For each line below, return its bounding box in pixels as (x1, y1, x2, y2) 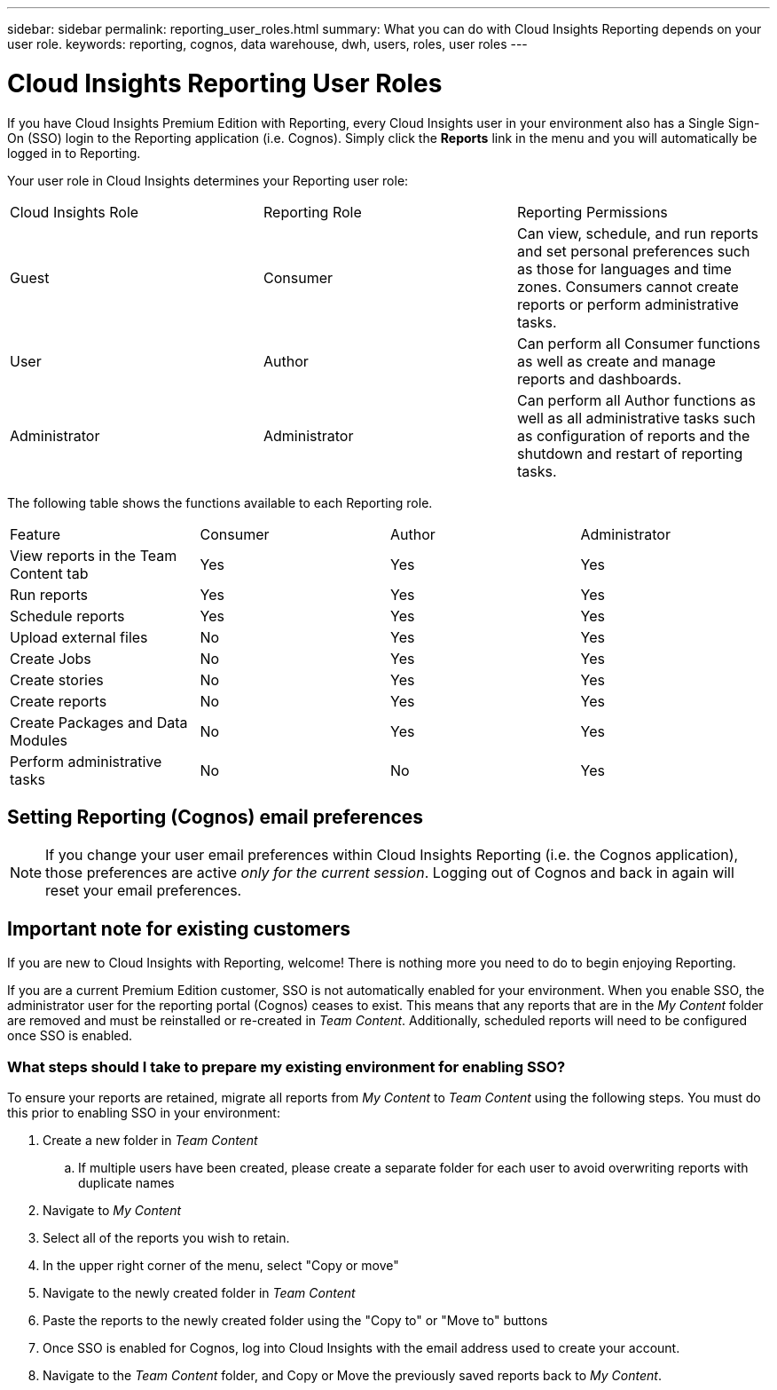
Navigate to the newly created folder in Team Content (43, 1284, 356, 1300)
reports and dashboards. (516, 369, 682, 388)
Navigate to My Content (43, 1202, 182, 1218)
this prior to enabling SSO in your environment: (7, 1104, 280, 1120)
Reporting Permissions (516, 202, 668, 221)
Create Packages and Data (10, 713, 188, 731)
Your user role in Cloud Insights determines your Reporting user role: (7, 172, 409, 188)
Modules (10, 731, 67, 749)
